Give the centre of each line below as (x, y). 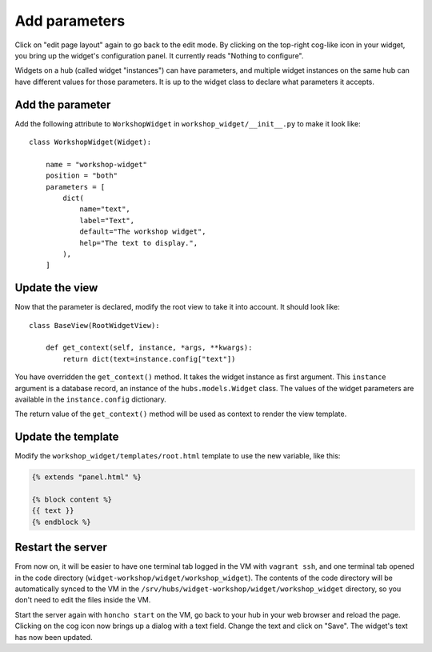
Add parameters (70, 21)
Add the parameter (63, 104)
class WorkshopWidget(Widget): (90, 142)
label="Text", (107, 220)
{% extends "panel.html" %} (86, 477)
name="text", (105, 209)
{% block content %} (72, 500)
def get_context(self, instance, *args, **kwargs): (149, 348)
